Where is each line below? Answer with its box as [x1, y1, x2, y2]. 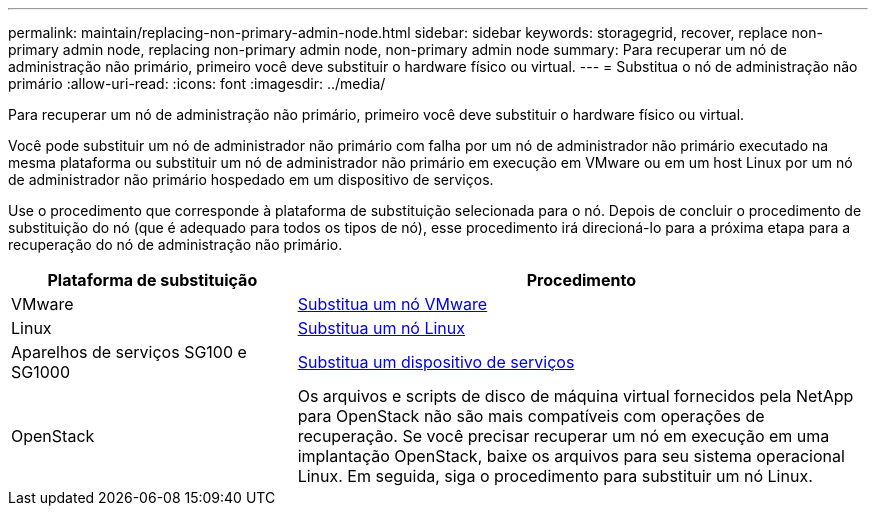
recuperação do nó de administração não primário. [8, 236, 343, 253]
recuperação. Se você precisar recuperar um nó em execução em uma [297, 426, 830, 446]
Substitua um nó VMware [297, 294, 488, 314]
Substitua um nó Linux [297, 318, 466, 338]
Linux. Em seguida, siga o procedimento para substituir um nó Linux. [297, 466, 813, 486]
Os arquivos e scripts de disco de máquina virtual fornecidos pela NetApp [297, 386, 854, 406]
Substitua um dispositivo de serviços [297, 352, 575, 372]
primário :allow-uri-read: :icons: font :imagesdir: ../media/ [8, 75, 386, 92]
